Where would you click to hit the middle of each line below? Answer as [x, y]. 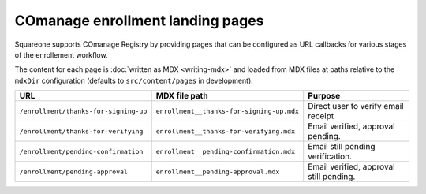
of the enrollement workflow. [61, 54]
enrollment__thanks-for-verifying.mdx [226, 131]
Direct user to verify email [356, 106]
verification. [330, 156]
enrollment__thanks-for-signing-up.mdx [228, 111]
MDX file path [182, 96]
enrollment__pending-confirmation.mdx [226, 151]
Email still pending [342, 147]
